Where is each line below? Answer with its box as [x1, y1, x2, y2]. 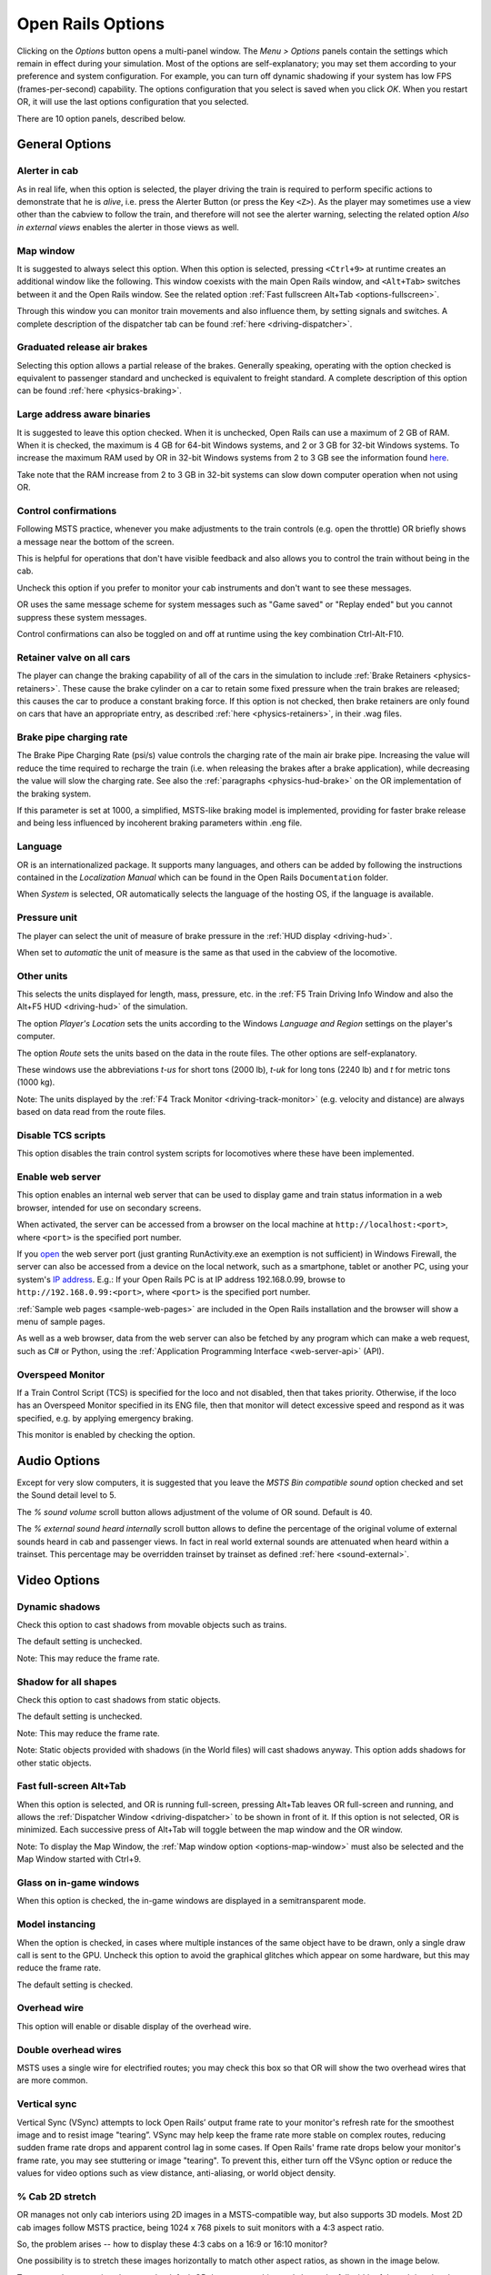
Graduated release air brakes [16, 341, 148, 354]
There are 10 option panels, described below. [16, 113, 186, 124]
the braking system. [16, 788, 92, 799]
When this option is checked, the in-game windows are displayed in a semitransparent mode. [16, 1896, 366, 1906]
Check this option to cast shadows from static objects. [16, 1694, 222, 1705]
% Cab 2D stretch [16, 2189, 97, 2202]
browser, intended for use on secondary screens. [16, 1202, 202, 1213]
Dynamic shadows [16, 1600, 101, 1613]
